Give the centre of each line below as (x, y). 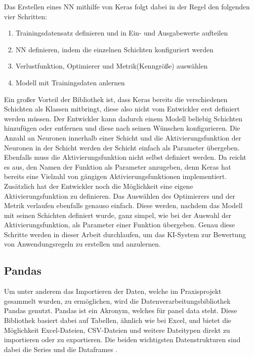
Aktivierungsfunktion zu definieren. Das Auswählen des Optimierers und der (120, 196)
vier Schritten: (26, 16)
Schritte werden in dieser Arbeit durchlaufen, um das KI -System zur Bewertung (125, 234)
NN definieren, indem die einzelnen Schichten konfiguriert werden (114, 49)
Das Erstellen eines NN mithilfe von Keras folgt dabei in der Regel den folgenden (127, 6)
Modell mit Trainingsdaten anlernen (70, 82)
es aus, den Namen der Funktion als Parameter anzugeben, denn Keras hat (118, 166)
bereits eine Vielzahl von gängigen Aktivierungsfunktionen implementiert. (115, 176)
